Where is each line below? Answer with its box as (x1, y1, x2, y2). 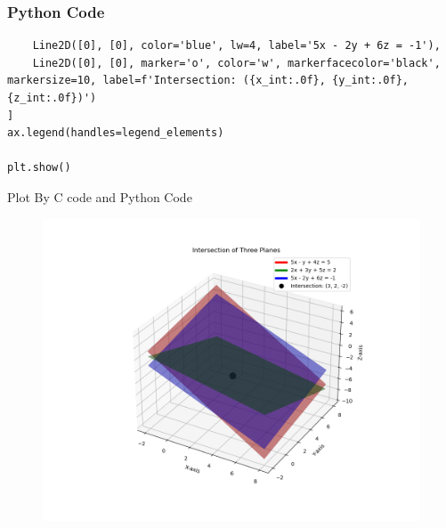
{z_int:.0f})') (7, 92, 97, 104)
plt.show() (7, 161, 71, 175)
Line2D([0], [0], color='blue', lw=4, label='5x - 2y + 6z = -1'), (32, 39, 441, 53)
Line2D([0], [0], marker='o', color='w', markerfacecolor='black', (32, 56, 441, 69)
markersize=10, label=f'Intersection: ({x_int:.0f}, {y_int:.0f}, (7, 74, 410, 87)
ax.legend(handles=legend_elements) (7, 126, 224, 140)
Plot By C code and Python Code (7, 187, 192, 206)
